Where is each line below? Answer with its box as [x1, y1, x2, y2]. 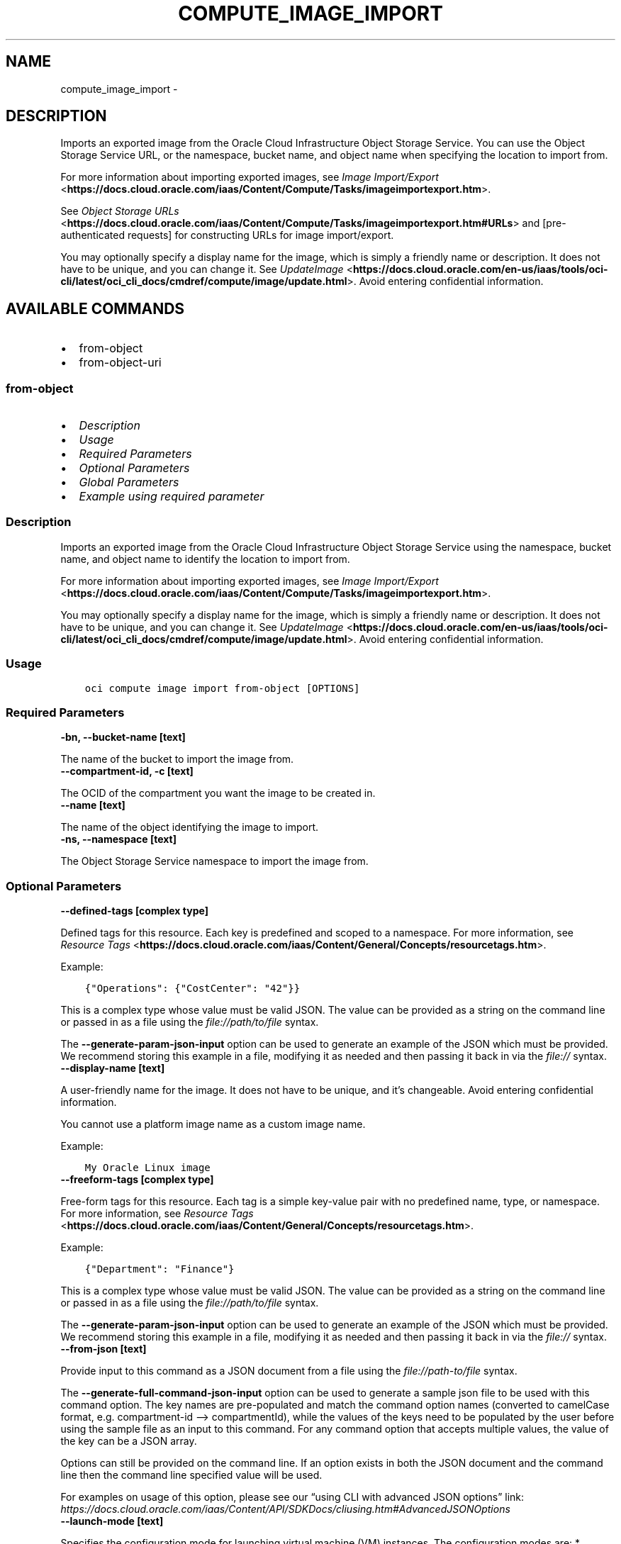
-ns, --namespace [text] [60, 833, 177, 846]
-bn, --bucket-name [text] [60, 731, 186, 744]
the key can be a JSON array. [60, 1435, 197, 1448]
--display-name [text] [60, 1062, 165, 1075]
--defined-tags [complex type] [60, 905, 208, 917]
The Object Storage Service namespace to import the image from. [60, 855, 369, 868]
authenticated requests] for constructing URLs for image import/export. [60, 229, 394, 242]
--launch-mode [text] [60, 1515, 164, 1528]
